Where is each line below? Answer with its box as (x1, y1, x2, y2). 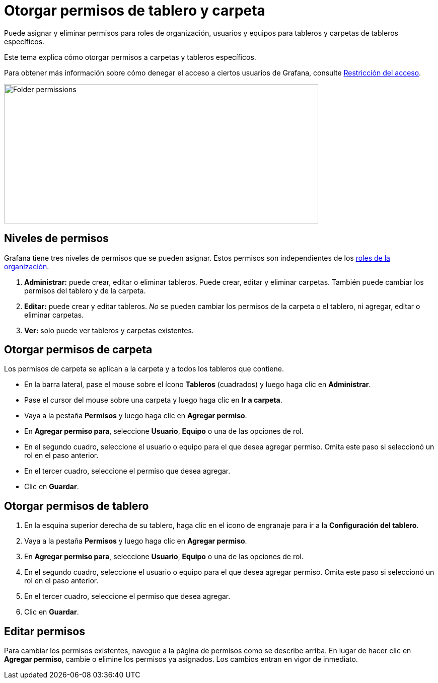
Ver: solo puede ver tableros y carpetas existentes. (24, 326, 194, 335)
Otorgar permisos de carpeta (4, 343, 153, 356)
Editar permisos (4, 625, 85, 638)
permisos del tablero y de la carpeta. (24, 286, 146, 295)
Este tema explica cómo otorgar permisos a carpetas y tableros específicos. (4, 52, 256, 61)
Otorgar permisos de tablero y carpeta (4, 2, 265, 19)
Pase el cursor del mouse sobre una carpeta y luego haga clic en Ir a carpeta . (24, 396, 282, 405)
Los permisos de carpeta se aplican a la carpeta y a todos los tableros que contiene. (4, 364, 284, 373)
